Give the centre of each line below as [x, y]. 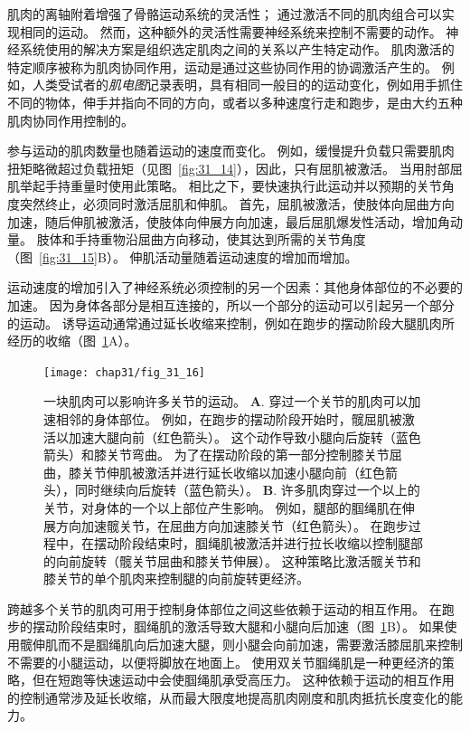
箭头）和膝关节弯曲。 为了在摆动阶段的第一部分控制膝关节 [216, 455]
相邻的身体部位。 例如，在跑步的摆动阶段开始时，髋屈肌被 [229, 418]
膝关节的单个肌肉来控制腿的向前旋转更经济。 [176, 578]
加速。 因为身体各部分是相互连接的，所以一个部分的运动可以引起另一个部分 [231, 304]
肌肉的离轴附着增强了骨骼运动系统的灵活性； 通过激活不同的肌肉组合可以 [225, 14]
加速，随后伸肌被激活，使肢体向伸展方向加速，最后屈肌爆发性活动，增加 [222, 221]
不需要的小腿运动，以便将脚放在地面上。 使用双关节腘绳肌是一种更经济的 [225, 662]
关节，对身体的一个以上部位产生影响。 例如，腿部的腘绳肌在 [223, 507]
